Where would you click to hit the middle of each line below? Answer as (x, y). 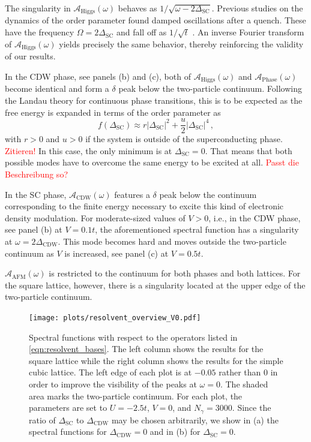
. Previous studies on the (257, 8)
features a (132, 194)
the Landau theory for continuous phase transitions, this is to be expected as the (154, 100)
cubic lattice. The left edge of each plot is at (110, 372)
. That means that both (249, 150)
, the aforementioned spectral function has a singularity (197, 229)
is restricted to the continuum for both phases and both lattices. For (175, 273)
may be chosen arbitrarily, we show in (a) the (195, 420)
